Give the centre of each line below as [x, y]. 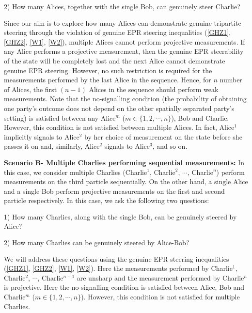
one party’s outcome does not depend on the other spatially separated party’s [119, 108]
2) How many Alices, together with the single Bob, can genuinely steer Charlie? [122, 6]
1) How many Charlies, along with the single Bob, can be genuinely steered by [120, 216]
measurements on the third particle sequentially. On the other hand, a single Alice [126, 181]
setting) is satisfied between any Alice [60, 117]
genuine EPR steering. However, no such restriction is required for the [108, 70]
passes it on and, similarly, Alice [52, 146]
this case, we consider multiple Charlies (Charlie [76, 172]
